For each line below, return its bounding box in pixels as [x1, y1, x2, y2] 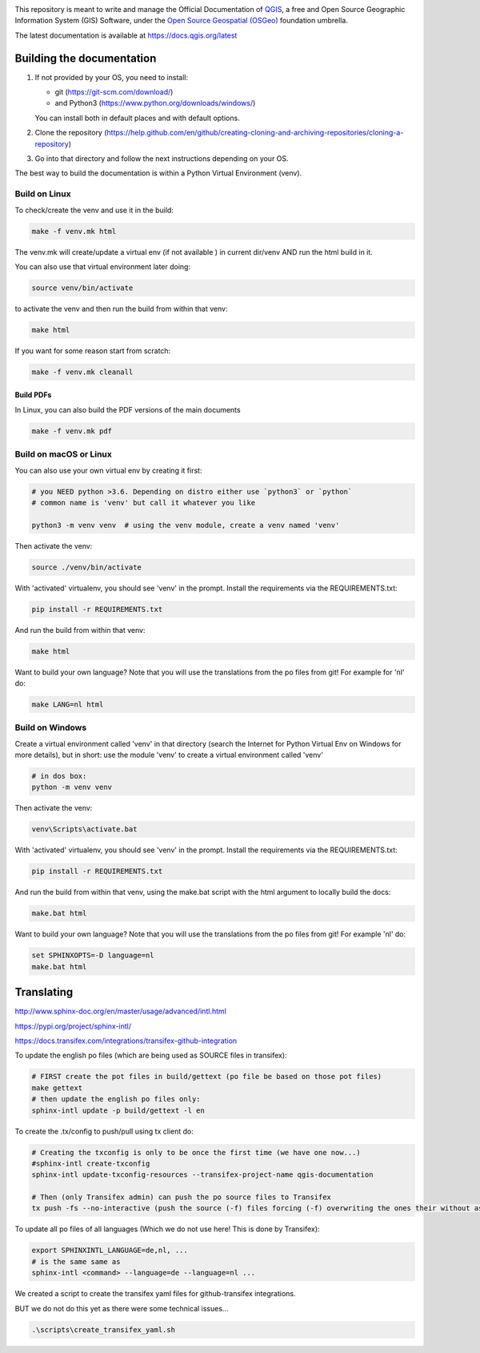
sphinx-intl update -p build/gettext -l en [31, 1105, 206, 1115]
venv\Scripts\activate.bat [31, 825, 138, 834]
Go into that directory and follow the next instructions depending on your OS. [34, 154, 289, 163]
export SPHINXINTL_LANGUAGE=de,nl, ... [31, 1246, 188, 1255]
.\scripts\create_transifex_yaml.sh [31, 1325, 176, 1334]
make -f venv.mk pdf [31, 426, 112, 436]
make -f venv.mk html [31, 227, 117, 236]
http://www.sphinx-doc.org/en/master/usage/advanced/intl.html [14, 1006, 227, 1017]
